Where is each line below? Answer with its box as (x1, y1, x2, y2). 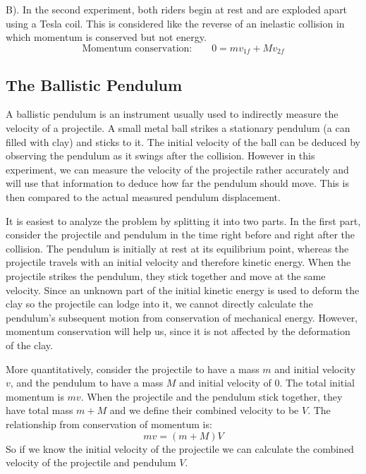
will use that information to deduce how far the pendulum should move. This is (6, 176, 349, 190)
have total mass (6, 403, 73, 418)
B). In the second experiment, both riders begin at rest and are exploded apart (6, 2, 348, 16)
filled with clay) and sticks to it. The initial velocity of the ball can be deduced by (6, 134, 360, 149)
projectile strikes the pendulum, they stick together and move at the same (6, 268, 326, 283)
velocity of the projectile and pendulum (6, 455, 176, 470)
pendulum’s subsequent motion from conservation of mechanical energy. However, (6, 310, 358, 324)
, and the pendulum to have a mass (10, 375, 164, 390)
